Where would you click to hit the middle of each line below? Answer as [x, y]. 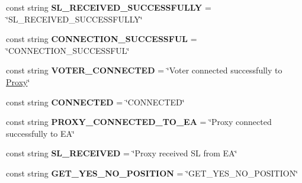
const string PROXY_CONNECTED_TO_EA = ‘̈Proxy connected [139, 122]
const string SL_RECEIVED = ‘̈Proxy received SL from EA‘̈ [122, 153]
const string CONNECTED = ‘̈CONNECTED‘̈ [95, 102]
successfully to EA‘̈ [40, 133]
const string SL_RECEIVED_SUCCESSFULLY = [109, 7]
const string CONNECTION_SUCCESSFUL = [102, 39]
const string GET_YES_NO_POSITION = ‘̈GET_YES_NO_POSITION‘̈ [152, 173]
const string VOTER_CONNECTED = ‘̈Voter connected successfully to [144, 70]
